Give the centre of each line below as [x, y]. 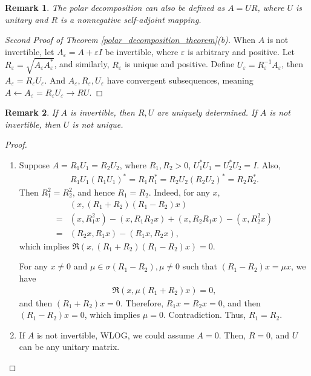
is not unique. [98, 124]
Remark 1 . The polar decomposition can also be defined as [115, 7]
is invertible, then [103, 112]
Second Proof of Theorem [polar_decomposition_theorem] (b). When [130, 40]
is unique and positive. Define [179, 64]
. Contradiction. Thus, [205, 315]
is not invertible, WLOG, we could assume [115, 335]
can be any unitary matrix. [69, 347]
